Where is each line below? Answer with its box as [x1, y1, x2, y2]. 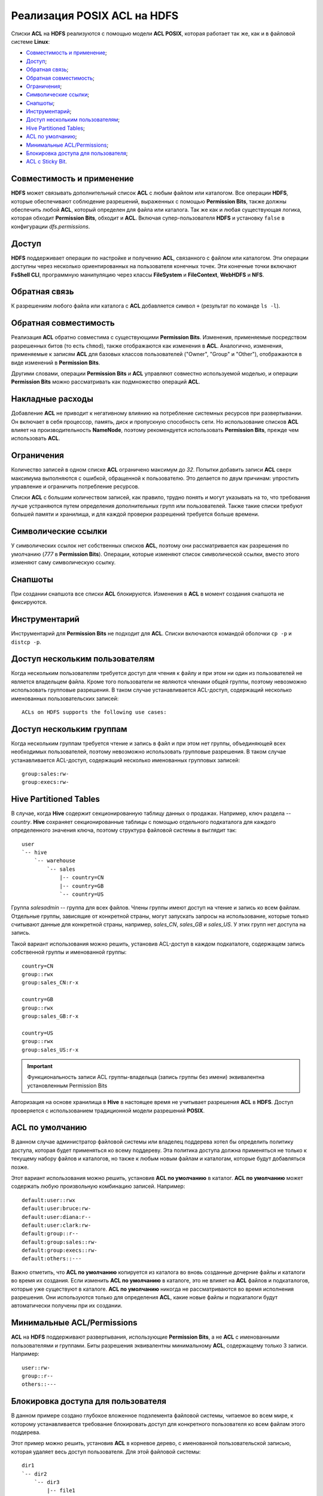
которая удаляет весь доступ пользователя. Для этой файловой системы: [11, 1448, 201, 1455]
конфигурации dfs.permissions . [11, 223, 90, 230]
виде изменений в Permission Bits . [11, 359, 100, 366]
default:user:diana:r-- [22, 1214, 92, 1220]
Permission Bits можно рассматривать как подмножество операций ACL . [11, 378, 200, 385]
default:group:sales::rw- [22, 1239, 98, 1245]
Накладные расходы [11, 394, 94, 404]
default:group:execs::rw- [22, 1247, 98, 1254]
